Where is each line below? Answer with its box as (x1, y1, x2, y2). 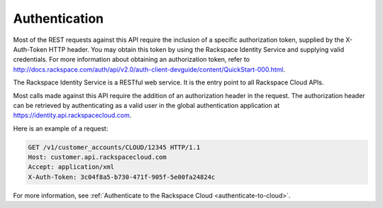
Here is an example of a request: (13, 124, 109, 133)
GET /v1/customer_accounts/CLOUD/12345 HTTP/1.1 (28, 143, 201, 151)
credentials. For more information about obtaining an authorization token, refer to (13, 55, 250, 64)
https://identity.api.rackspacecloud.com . (13, 111, 132, 120)
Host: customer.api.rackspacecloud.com (28, 153, 167, 161)
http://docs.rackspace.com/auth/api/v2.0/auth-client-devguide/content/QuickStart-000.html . (13, 65, 286, 74)
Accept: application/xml (28, 163, 115, 171)
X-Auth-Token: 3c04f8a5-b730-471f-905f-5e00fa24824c (28, 173, 216, 181)
